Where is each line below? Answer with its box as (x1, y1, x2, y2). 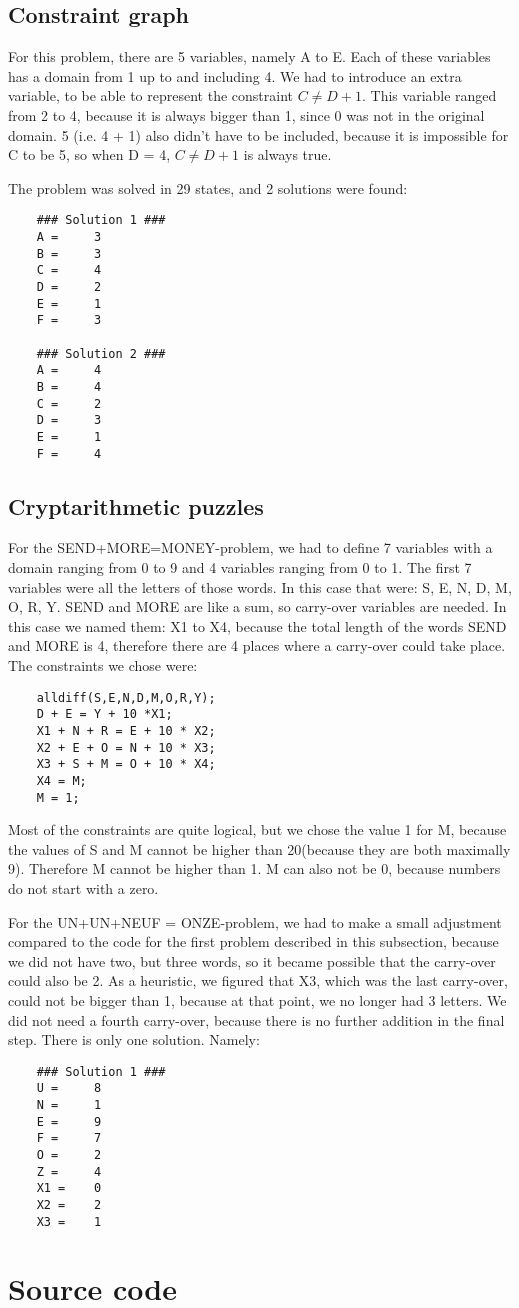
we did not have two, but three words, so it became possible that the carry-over (8, 950, 496, 971)
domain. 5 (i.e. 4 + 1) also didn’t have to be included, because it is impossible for (8, 124, 509, 145)
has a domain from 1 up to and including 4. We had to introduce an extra (8, 65, 462, 86)
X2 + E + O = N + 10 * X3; (36, 740, 216, 755)
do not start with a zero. (8, 877, 159, 898)
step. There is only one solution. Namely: (8, 1029, 260, 1050)
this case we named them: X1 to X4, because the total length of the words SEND (8, 615, 507, 636)
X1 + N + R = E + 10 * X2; (36, 723, 216, 738)
